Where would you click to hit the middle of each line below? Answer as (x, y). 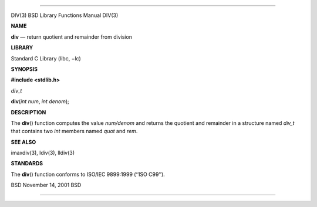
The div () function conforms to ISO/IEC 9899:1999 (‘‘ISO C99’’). (88, 174)
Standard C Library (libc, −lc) (46, 58)
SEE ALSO (23, 142)
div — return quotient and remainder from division (71, 37)
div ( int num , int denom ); (40, 101)
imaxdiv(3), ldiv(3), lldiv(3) (43, 153)
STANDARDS (27, 164)
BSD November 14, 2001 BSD (46, 185)
